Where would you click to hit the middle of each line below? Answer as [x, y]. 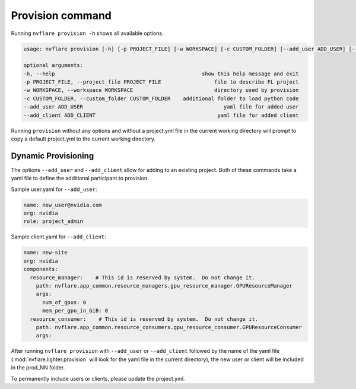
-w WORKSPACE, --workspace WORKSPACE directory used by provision [161, 90]
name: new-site [45, 253]
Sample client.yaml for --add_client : [58, 237]
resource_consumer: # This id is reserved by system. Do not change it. [144, 319]
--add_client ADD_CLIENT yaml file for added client [161, 115]
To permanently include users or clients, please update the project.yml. [98, 378]
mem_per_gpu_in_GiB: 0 [75, 311]
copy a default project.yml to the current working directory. [83, 139]
